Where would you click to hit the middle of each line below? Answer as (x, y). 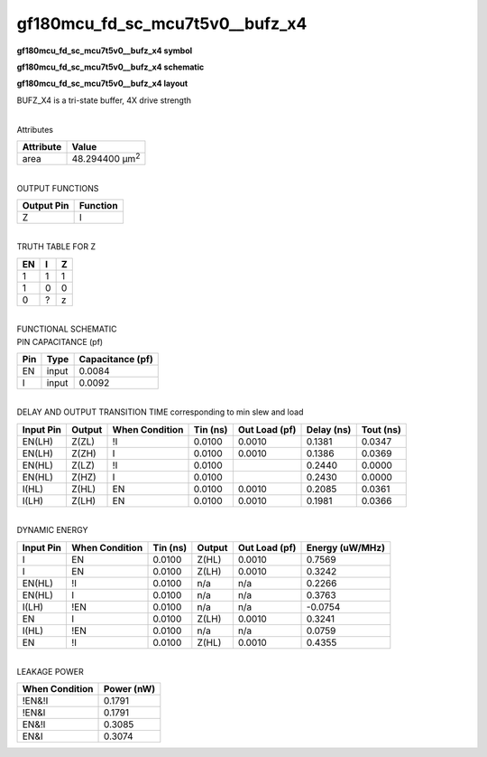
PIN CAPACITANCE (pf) (60, 341)
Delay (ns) (329, 429)
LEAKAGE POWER (51, 671)
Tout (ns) (381, 429)
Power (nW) (130, 689)
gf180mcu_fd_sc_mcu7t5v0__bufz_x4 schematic (110, 67)
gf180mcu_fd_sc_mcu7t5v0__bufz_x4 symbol (105, 51)
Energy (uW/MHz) (345, 547)
